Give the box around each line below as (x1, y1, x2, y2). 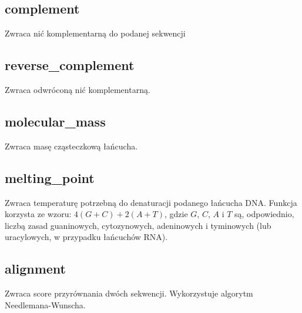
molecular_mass (5, 112, 106, 130)
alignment (5, 259, 66, 278)
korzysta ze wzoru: (5, 208, 72, 220)
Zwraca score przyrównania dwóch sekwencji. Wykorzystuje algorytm (5, 287, 253, 299)
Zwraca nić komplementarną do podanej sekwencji (5, 27, 186, 39)
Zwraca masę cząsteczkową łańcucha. (5, 139, 138, 152)
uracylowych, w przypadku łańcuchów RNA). (5, 231, 168, 243)
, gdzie (165, 208, 188, 220)
